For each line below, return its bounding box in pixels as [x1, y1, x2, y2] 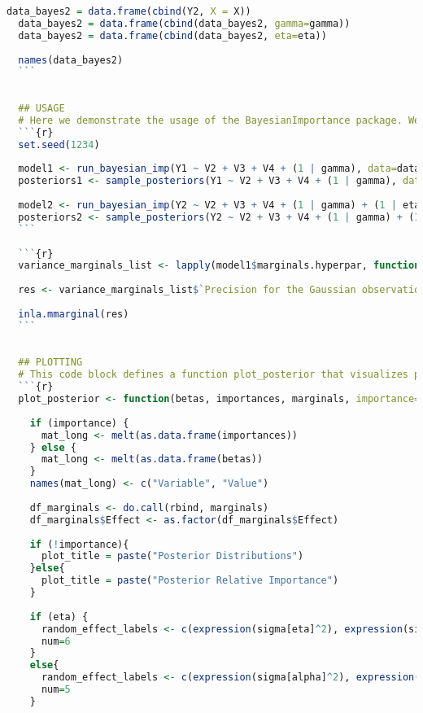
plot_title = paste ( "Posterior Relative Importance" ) [41, 575, 339, 587]
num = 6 [41, 635, 71, 647]
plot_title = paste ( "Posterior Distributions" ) [41, 550, 304, 562]
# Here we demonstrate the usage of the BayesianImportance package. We [18, 114, 421, 126]
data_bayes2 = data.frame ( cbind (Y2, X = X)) [7, 6, 251, 17]
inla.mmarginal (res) [18, 308, 129, 320]
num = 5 [41, 684, 71, 695]
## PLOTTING [18, 356, 83, 369]
